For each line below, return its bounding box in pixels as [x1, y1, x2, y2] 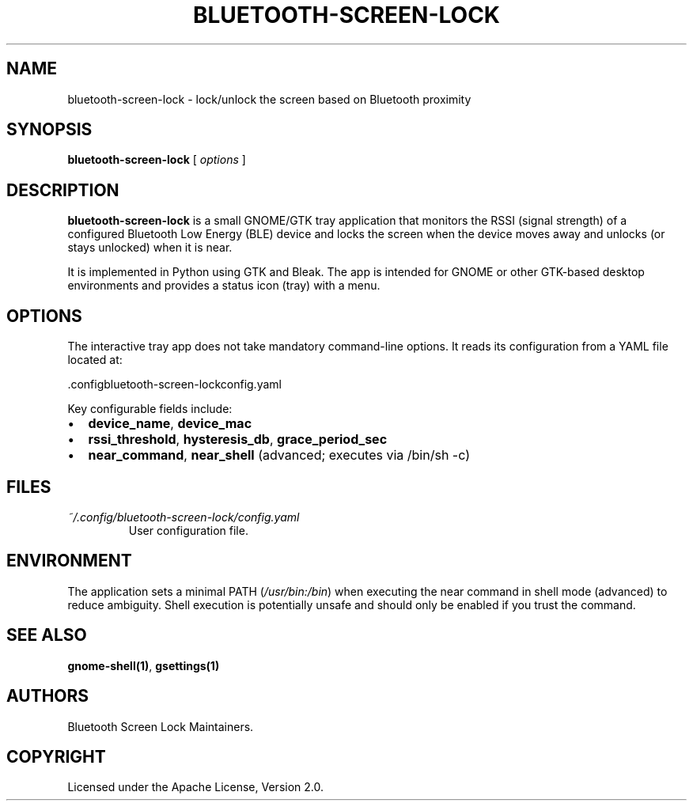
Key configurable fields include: [67, 402, 233, 416]
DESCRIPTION [6, 180, 119, 200]
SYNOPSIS [6, 119, 93, 140]
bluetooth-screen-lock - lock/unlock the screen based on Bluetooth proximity [67, 92, 471, 106]
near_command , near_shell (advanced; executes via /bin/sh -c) [88, 447, 471, 464]
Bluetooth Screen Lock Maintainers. [67, 719, 254, 733]
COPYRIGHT [6, 746, 106, 767]
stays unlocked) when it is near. [67, 241, 233, 255]
